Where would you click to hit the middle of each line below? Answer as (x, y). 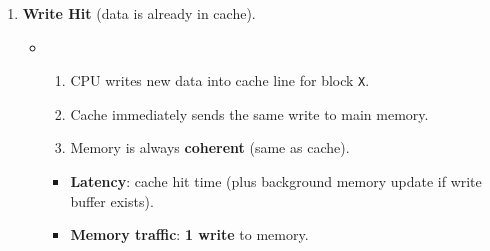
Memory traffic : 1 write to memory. (189, 234)
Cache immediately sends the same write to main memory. (249, 113)
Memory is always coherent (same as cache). (210, 147)
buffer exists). (112, 200)
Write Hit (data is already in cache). (139, 13)
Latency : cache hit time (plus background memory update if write (276, 181)
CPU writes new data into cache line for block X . (220, 80)
